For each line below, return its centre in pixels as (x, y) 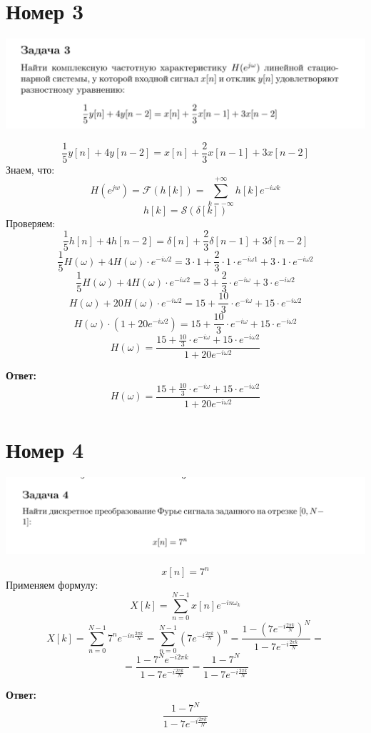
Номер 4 (45, 449)
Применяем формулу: (52, 585)
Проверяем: (31, 223)
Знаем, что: (30, 169)
